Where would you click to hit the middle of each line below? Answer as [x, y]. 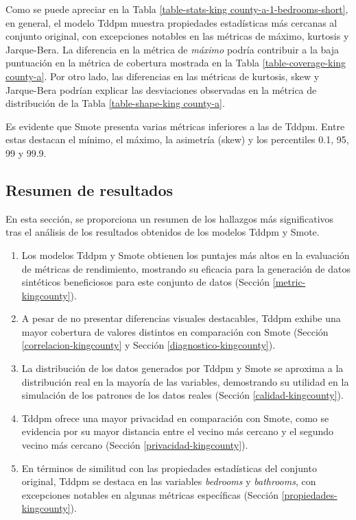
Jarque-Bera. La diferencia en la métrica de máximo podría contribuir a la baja [173, 49]
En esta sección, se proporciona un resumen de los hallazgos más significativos [170, 218]
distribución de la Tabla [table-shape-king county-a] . [115, 103]
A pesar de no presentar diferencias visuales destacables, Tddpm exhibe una [181, 318]
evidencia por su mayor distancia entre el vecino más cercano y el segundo [178, 431]
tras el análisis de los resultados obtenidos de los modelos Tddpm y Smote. [163, 232]
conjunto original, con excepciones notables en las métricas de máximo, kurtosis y [177, 36]
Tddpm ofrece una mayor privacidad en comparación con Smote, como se [175, 418]
